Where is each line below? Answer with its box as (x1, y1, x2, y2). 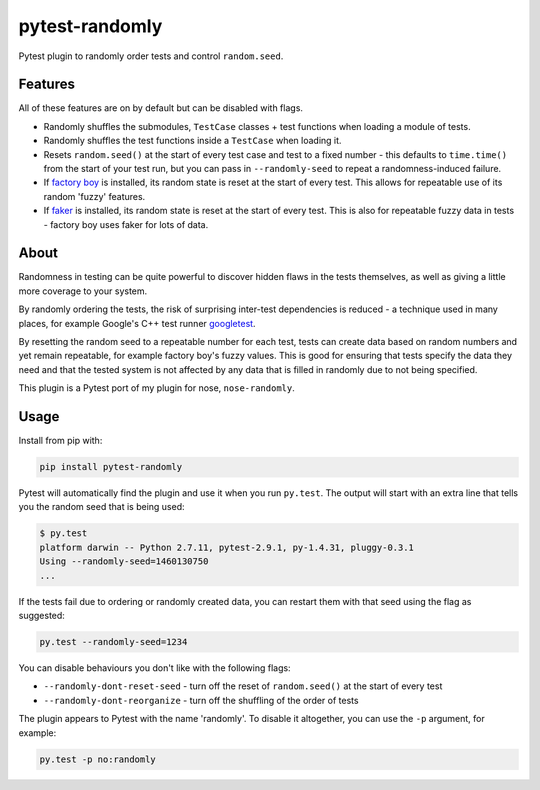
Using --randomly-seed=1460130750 (39, 556, 209, 567)
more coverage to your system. (18, 285, 148, 297)
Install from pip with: (18, 435, 103, 447)
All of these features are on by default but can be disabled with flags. (18, 102, 304, 114)
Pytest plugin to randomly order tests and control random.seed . (18, 50, 284, 62)
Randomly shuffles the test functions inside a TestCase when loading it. (43, 135, 342, 147)
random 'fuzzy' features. (43, 190, 146, 202)
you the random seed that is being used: (18, 501, 185, 513)
